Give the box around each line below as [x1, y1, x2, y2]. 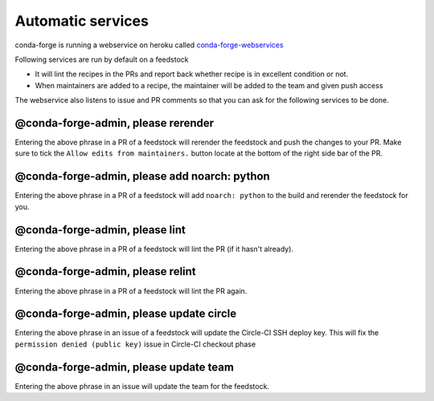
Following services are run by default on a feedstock [14, 55, 189, 64]
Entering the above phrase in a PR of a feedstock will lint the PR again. [14, 286, 248, 296]
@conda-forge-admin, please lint [14, 223, 186, 237]
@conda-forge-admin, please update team [14, 360, 235, 374]
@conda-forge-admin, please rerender [14, 116, 215, 130]
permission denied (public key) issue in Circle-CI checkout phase [14, 339, 256, 349]
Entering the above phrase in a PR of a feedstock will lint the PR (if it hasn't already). [14, 244, 293, 253]
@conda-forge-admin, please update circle [14, 307, 237, 321]
